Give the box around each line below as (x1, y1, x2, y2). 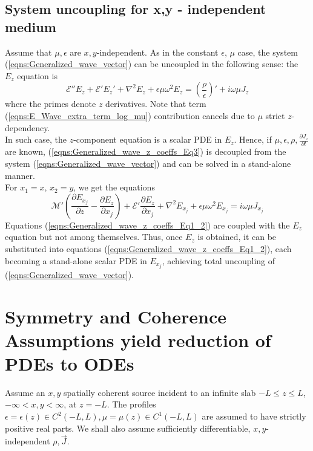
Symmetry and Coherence (5, 303, 226, 328)
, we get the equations (73, 181, 155, 193)
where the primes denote (5, 97, 96, 110)
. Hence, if (234, 133, 272, 146)
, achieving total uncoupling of (162, 254, 275, 267)
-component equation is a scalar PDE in (73, 133, 222, 146)
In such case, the (5, 133, 67, 146)
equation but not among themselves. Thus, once (5, 230, 183, 243)
